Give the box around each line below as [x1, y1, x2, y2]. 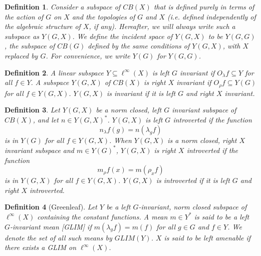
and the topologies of [72, 11, 135, 21]
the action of [5, 11, 44, 21]
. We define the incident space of [72, 30, 173, 41]
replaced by [5, 50, 38, 60]
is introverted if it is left [156, 175, 230, 185]
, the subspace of [5, 40, 55, 51]
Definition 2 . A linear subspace [5, 67, 104, 77]
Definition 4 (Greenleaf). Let [5, 201, 97, 212]
